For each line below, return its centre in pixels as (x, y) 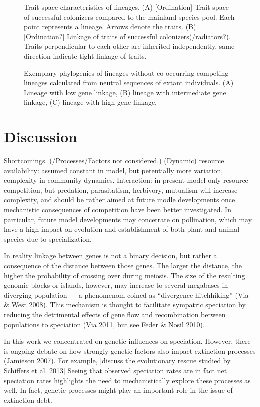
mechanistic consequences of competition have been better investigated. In (118, 210)
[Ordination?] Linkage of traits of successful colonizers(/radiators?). (127, 36)
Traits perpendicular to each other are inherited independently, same (129, 46)
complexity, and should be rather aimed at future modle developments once (120, 199)
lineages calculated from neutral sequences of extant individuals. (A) (129, 82)
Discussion (41, 136)
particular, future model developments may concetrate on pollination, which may (128, 219)
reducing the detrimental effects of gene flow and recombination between (115, 314)
